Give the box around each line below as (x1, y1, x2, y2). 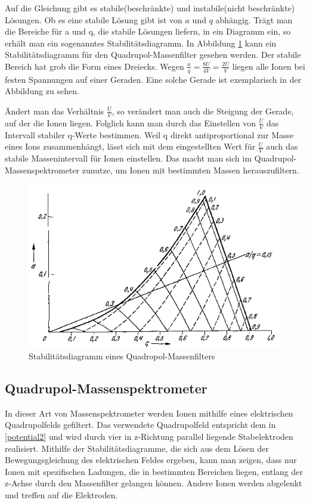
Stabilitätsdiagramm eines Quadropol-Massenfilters (29, 350, 215, 362)
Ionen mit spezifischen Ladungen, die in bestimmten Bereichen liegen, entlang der (5, 465, 303, 477)
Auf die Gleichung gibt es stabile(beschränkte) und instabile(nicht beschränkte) (5, 2, 295, 14)
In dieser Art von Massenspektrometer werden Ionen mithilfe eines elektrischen (5, 406, 293, 419)
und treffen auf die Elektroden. (5, 488, 118, 501)
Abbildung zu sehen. (5, 85, 79, 97)
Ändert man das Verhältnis (5, 104, 104, 117)
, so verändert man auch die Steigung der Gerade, (111, 104, 294, 117)
